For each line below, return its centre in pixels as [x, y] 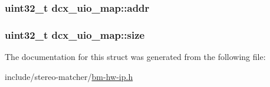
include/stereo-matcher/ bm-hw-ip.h [69, 76]
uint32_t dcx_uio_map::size [75, 34]
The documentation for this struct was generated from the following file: [135, 57]
